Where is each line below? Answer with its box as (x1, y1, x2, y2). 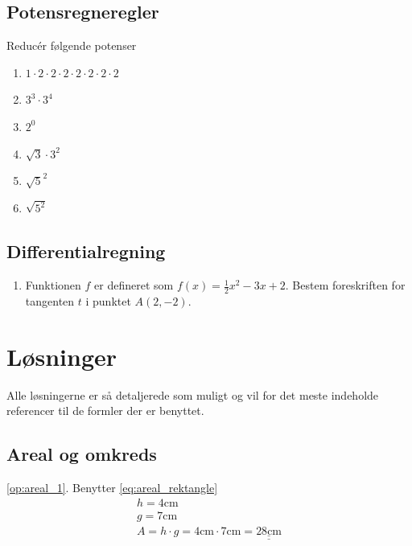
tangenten (25, 292, 75, 309)
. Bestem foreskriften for (285, 277, 406, 294)
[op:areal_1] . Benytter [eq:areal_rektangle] (6, 479, 218, 496)
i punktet (85, 292, 131, 309)
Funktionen (25, 277, 81, 294)
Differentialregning (6, 239, 166, 264)
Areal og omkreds (6, 441, 157, 466)
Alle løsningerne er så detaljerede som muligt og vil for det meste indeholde (6, 386, 379, 403)
